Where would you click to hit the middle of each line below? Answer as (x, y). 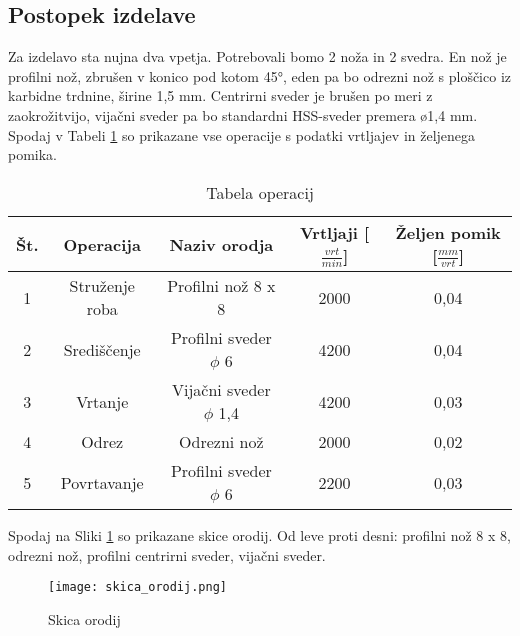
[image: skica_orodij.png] (137, 587)
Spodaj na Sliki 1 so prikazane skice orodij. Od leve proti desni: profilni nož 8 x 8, (259, 535)
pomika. (33, 154)
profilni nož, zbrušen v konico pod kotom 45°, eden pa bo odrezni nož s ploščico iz (259, 75)
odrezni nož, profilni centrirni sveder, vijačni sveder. (167, 554)
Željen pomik (448, 232)
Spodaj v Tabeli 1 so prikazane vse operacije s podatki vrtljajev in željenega (242, 134)
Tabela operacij (260, 192)
